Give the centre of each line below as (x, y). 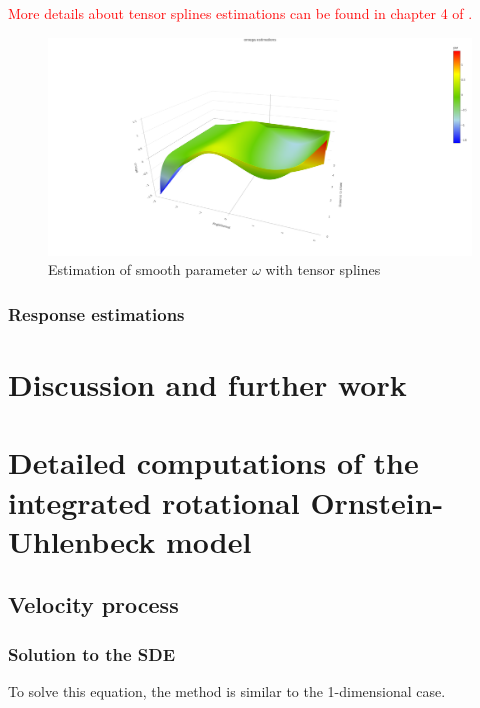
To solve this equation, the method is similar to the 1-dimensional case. (227, 690)
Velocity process (93, 604)
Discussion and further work (207, 384)
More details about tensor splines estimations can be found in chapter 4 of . (240, 13)
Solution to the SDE (92, 653)
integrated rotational (154, 501)
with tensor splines (323, 269)
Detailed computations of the (213, 462)
